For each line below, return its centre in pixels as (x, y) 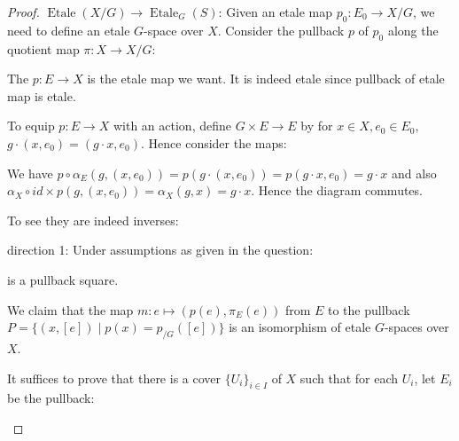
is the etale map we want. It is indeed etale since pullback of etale (266, 79)
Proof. (23, 12)
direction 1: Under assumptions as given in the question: (160, 250)
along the (413, 30)
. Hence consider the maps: (214, 142)
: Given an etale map (276, 12)
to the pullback (369, 309)
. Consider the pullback (281, 30)
